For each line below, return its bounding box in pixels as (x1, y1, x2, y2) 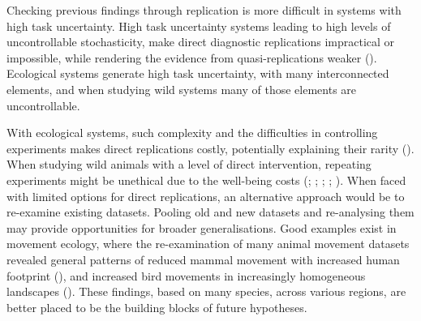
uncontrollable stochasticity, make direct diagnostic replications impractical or (6, 33, 395, 50)
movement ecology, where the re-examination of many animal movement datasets (6, 235, 410, 252)
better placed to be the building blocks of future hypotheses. (6, 298, 307, 315)
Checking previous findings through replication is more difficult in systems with (6, 2, 402, 18)
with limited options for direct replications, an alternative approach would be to (6, 187, 405, 204)
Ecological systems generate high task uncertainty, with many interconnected (6, 65, 389, 82)
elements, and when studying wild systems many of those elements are (6, 80, 357, 97)
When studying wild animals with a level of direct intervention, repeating (6, 156, 372, 173)
